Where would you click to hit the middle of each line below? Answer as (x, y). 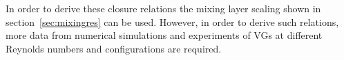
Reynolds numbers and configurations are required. (114, 48)
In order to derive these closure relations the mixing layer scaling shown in (163, 8)
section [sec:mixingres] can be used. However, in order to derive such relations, (172, 21)
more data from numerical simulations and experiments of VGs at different (164, 35)
